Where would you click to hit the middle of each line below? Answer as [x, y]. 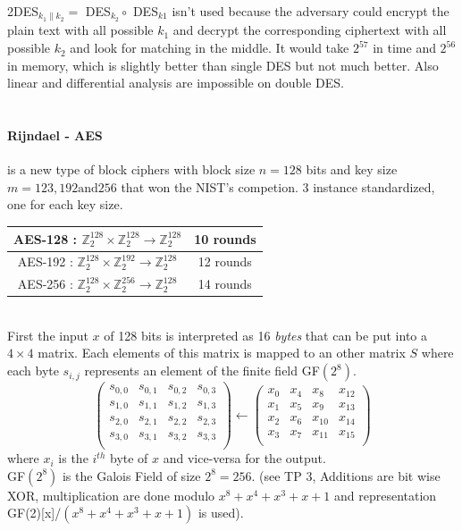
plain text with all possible [80, 30]
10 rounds [225, 238]
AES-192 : [45, 261]
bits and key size [352, 169]
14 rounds [225, 284]
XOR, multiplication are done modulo [111, 495]
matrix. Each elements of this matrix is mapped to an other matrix [222, 353]
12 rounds [225, 261]
